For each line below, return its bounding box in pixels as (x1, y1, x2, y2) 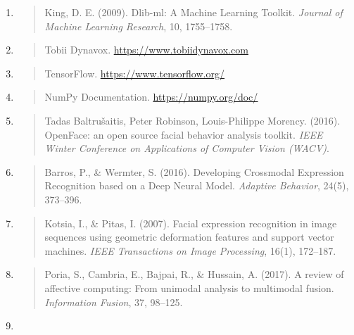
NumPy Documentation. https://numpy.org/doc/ (44, 89, 258, 104)
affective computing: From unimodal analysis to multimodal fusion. (44, 280, 334, 295)
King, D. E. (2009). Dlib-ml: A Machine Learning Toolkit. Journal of (44, 5, 343, 19)
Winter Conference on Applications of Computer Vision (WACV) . (44, 141, 329, 156)
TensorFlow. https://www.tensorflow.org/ (44, 65, 225, 80)
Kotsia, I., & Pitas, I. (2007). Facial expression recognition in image (44, 215, 337, 230)
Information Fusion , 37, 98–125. (44, 294, 183, 309)
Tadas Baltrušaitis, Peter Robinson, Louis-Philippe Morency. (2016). (44, 113, 341, 127)
